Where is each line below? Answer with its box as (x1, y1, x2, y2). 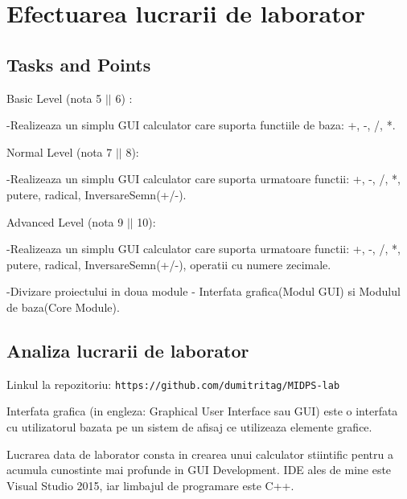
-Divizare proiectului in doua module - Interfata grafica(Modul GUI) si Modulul (6, 283, 401, 300)
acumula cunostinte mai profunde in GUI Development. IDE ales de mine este (6, 461, 392, 478)
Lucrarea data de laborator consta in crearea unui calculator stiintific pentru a (6, 445, 393, 462)
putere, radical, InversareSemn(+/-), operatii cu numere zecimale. (6, 256, 331, 272)
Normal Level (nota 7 (6, 143, 113, 160)
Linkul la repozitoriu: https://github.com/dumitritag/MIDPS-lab (6, 375, 340, 392)
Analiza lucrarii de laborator (6, 337, 249, 362)
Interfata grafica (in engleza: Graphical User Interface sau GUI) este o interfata (6, 403, 398, 419)
